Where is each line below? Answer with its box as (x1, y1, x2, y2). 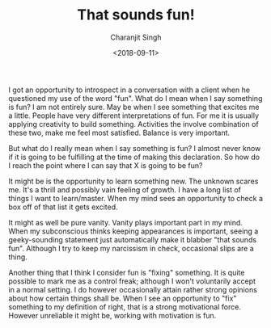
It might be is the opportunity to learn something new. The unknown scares (8, 176, 259, 186)
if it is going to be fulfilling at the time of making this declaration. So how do (8, 152, 260, 162)
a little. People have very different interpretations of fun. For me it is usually (8, 111, 259, 120)
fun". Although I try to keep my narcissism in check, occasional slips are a (8, 243, 255, 253)
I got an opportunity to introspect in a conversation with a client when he (8, 85, 251, 95)
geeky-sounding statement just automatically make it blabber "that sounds (8, 234, 257, 244)
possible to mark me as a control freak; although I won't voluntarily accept (8, 276, 256, 286)
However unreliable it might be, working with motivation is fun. (8, 310, 217, 320)
